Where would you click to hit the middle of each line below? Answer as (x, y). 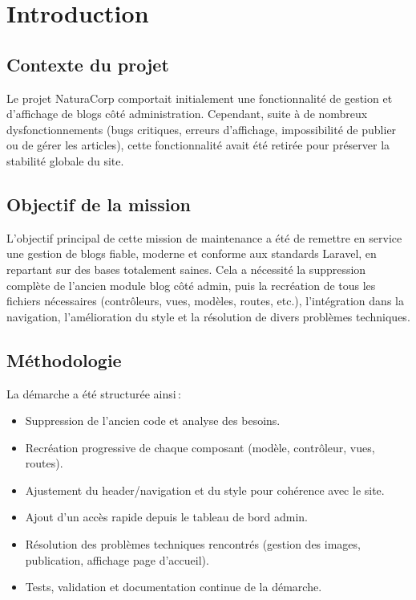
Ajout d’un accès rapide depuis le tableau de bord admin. (167, 517)
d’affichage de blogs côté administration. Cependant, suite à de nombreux (187, 114)
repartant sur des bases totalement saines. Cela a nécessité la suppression (186, 269)
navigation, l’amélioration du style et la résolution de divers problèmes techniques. (208, 316)
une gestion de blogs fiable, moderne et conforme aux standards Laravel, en (192, 253)
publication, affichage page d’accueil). (117, 559)
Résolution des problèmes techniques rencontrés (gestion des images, (193, 544)
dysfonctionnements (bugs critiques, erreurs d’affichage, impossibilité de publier (202, 129)
